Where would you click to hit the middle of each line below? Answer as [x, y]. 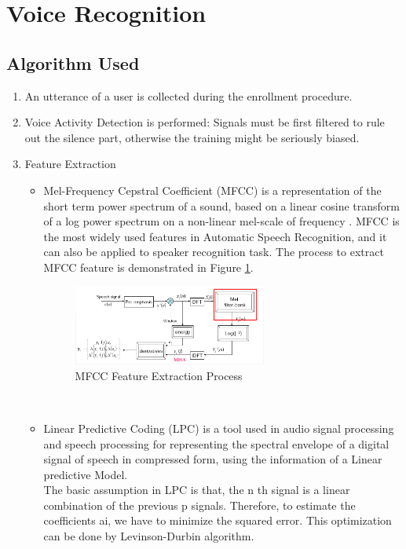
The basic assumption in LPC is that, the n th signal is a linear [197, 490]
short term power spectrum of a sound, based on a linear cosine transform [221, 205]
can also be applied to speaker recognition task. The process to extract [214, 252]
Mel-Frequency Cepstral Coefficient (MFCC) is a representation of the [212, 190]
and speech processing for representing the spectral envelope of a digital [216, 443]
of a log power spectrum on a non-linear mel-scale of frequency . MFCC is [221, 221]
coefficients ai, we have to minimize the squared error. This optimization [218, 520]
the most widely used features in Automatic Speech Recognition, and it [215, 236]
